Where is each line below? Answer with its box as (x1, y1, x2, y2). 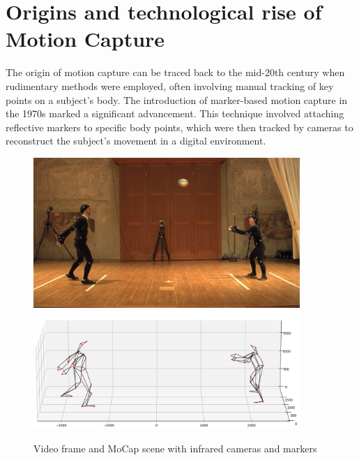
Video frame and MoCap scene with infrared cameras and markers (33, 440, 317, 455)
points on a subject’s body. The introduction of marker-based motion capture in (6, 92, 348, 107)
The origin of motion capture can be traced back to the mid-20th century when (6, 65, 345, 80)
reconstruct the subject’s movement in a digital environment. (6, 133, 266, 148)
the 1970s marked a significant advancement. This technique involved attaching (6, 106, 344, 121)
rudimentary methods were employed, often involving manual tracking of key (6, 78, 334, 93)
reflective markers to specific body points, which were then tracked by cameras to (6, 119, 353, 134)
